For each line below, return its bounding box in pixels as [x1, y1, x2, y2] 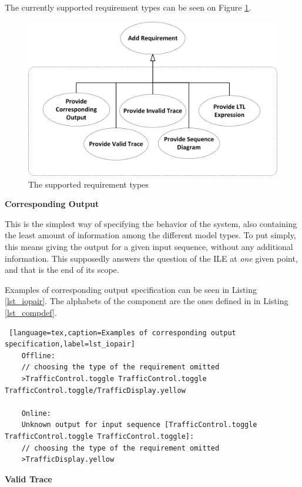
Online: [21, 409, 51, 418]
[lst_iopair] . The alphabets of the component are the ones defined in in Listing [5, 295, 288, 307]
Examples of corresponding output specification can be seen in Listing [5, 283, 257, 295]
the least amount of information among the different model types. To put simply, [5, 229, 296, 241]
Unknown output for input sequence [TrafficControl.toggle [21, 421, 257, 429]
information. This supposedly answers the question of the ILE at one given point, [5, 252, 298, 264]
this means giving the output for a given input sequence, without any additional [5, 241, 293, 253]
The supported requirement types [28, 178, 149, 190]
